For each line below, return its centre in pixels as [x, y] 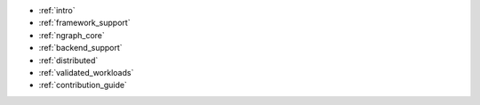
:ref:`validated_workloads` [86, 72]
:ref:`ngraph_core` [72, 35]
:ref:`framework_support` [84, 23]
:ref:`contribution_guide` [83, 85]
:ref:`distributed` [68, 60]
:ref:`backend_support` [81, 48]
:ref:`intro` [57, 10]
